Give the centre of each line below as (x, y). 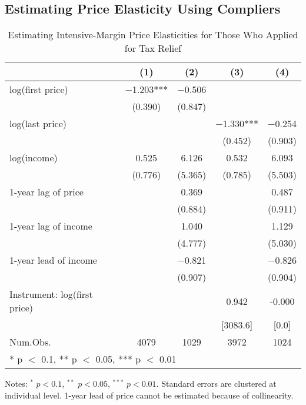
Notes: (16, 384)
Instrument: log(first (51, 294)
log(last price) (38, 124)
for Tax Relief (153, 48)
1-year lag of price (46, 192)
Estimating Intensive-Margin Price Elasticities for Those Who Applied (153, 35)
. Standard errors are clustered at (216, 384)
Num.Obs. (30, 342)
